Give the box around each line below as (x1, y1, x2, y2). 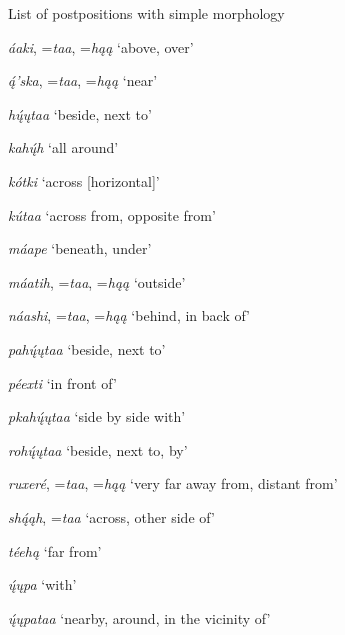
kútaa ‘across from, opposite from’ (8, 204, 216, 225)
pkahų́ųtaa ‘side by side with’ (8, 406, 186, 427)
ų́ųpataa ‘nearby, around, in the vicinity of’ (8, 607, 271, 628)
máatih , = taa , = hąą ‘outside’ (8, 271, 186, 292)
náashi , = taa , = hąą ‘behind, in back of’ (8, 305, 251, 326)
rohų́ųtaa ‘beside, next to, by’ (8, 439, 188, 460)
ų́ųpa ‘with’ (8, 574, 77, 595)
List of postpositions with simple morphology (8, 3, 285, 23)
